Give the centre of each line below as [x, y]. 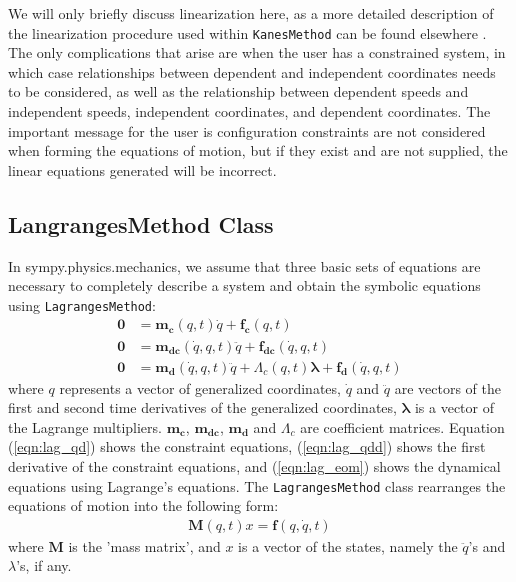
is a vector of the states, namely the [348, 545]
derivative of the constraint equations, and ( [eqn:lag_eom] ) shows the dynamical [254, 465]
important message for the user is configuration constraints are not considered [247, 130]
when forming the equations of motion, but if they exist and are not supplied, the [258, 150]
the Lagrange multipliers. [85, 426]
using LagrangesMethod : [82, 304]
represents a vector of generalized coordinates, [200, 387]
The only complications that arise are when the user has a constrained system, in [257, 52]
